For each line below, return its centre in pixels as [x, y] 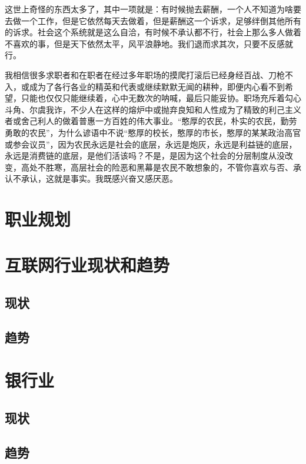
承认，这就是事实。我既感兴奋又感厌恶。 [99, 178]
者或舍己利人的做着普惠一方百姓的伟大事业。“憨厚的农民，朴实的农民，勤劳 [151, 121]
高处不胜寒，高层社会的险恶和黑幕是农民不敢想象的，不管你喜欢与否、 [157, 167]
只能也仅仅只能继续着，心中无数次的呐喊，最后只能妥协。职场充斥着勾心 [161, 98]
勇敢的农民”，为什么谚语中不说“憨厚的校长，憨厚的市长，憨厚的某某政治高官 [153, 132]
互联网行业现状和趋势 [87, 265]
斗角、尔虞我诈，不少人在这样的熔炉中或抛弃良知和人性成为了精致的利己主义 [153, 109]
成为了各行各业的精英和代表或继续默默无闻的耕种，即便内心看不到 [157, 86]
